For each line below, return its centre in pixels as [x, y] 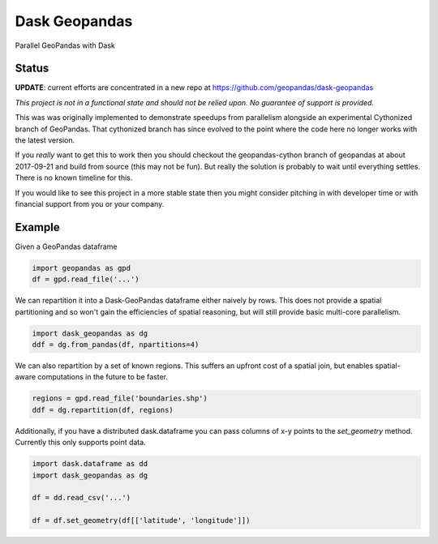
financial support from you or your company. [90, 203]
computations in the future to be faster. [103, 377]
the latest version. [45, 140]
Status [32, 69]
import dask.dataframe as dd [90, 464]
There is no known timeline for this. [74, 178]
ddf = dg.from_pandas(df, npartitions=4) [116, 345]
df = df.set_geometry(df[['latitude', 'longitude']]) [141, 520]
